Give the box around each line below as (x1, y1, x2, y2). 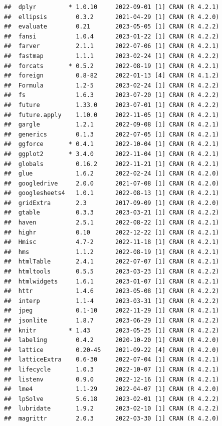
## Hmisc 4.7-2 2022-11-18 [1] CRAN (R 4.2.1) (4, 238, 219, 246)
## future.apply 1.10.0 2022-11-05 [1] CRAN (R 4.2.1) (4, 111, 219, 118)
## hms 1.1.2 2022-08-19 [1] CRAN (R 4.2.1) (4, 248, 219, 255)
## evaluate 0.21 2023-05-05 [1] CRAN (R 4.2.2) (4, 23, 219, 30)
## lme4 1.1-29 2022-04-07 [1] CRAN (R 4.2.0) (4, 385, 219, 393)
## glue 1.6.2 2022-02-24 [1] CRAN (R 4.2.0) (4, 170, 219, 177)
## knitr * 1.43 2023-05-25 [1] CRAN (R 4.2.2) (4, 326, 219, 334)
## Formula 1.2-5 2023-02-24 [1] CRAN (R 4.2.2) (4, 81, 219, 89)
